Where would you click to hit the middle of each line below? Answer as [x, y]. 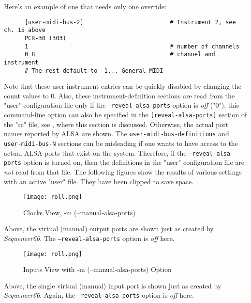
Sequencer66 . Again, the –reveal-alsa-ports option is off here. [99, 295]
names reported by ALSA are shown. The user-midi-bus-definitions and [117, 134]
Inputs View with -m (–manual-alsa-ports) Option [97, 269]
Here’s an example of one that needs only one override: [85, 6]
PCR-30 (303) [45, 38]
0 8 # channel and [120, 55]
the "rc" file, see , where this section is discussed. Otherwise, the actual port [116, 124]
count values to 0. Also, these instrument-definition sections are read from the [119, 95]
